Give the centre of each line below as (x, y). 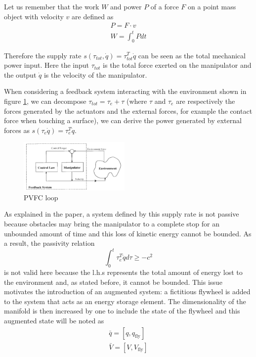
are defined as (93, 16)
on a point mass (212, 6)
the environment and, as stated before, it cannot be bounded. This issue (113, 282)
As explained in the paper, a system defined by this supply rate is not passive (122, 214)
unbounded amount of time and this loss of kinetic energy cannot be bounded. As (128, 233)
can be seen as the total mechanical (192, 55)
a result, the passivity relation (49, 243)
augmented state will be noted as (54, 320)
